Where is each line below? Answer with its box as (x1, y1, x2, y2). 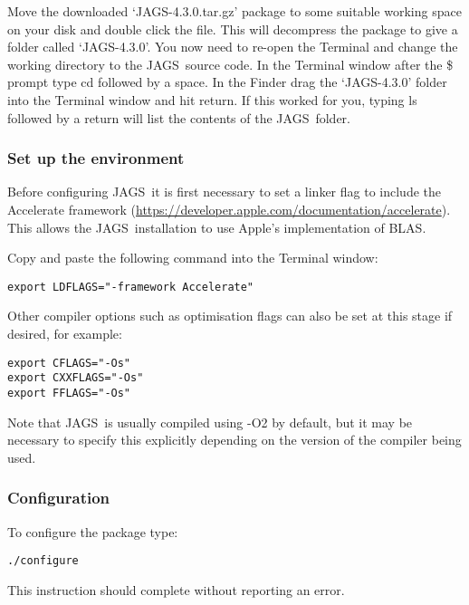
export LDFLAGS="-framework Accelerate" (7, 280, 254, 293)
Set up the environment (7, 147, 185, 169)
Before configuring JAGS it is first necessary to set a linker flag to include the (7, 182, 441, 201)
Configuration (7, 486, 110, 509)
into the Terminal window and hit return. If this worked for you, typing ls (7, 90, 417, 109)
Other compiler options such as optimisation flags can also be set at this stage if (7, 306, 453, 325)
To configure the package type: (7, 522, 178, 541)
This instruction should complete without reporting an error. (7, 580, 345, 599)
